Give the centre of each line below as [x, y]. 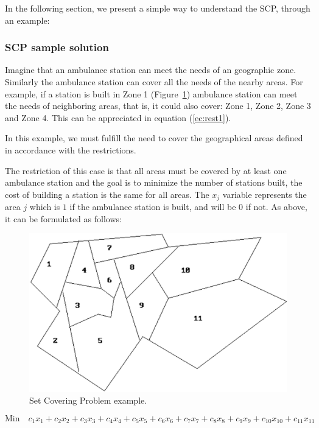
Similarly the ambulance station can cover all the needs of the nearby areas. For [154, 82]
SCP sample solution [57, 47]
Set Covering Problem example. [88, 400]
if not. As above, [276, 207]
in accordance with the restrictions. [71, 149]
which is [45, 207]
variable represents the [265, 194]
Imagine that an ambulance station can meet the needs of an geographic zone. [151, 70]
